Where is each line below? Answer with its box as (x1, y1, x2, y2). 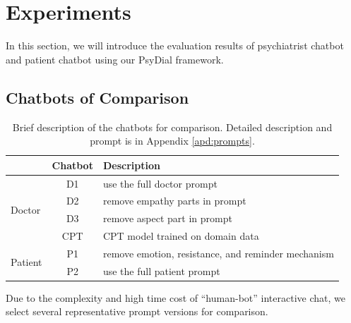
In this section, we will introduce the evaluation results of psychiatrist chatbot (6, 38, 344, 53)
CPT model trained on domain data (102, 228, 259, 243)
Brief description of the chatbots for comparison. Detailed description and (12, 119, 333, 134)
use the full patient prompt (102, 263, 220, 278)
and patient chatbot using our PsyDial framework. (6, 51, 224, 66)
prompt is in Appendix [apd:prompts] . (90, 133, 255, 148)
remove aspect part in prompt (102, 211, 232, 226)
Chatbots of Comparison (6, 86, 189, 108)
